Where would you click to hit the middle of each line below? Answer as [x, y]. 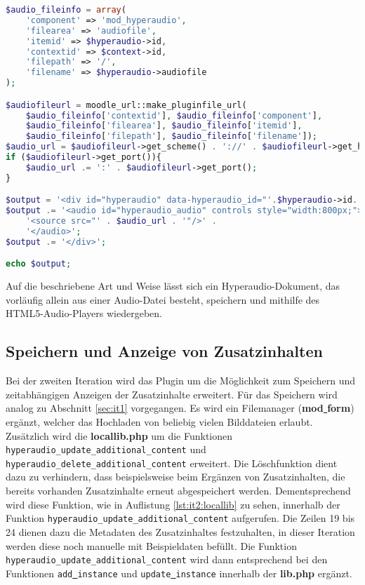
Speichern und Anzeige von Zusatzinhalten [164, 351]
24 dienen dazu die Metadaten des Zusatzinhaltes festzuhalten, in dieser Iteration [180, 531]
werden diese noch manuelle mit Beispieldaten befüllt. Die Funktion [151, 545]
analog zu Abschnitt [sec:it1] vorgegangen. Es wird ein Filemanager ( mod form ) [180, 408]
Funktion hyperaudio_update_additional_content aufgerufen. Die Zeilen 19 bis [180, 518]
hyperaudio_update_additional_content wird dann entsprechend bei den [167, 559]
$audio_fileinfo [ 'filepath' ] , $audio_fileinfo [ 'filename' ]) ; [171, 136]
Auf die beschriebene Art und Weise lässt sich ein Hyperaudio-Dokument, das [173, 286]
